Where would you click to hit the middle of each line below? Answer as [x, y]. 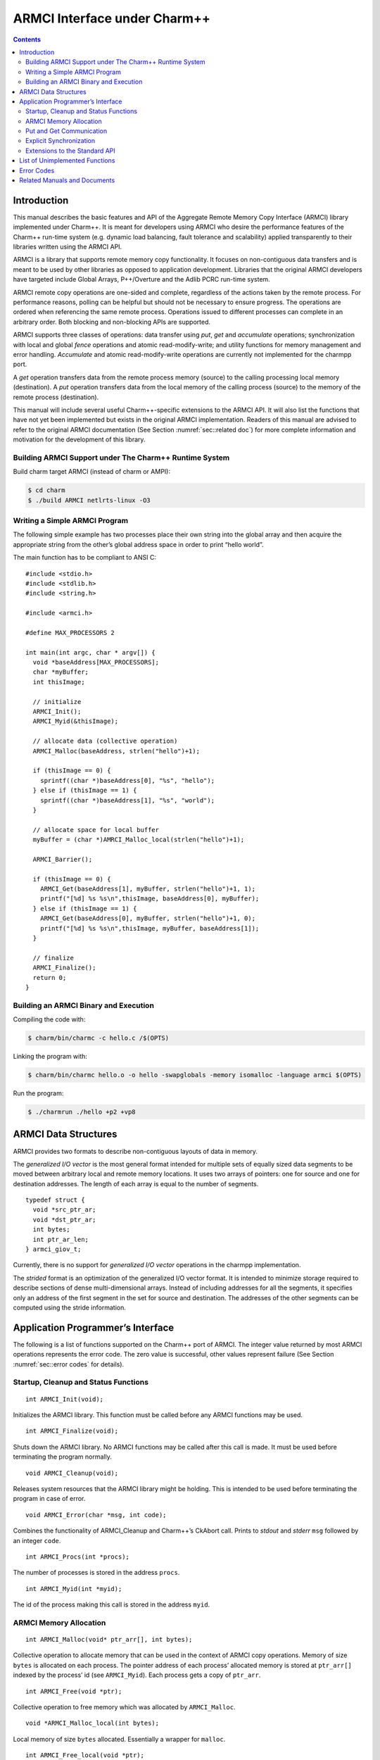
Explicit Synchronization [61, 141]
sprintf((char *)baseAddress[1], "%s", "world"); [127, 800]
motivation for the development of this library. [79, 439]
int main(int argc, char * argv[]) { [91, 652]
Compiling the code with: [49, 1019]
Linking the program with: [50, 1057]
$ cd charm [46, 490]
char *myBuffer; [61, 672]
